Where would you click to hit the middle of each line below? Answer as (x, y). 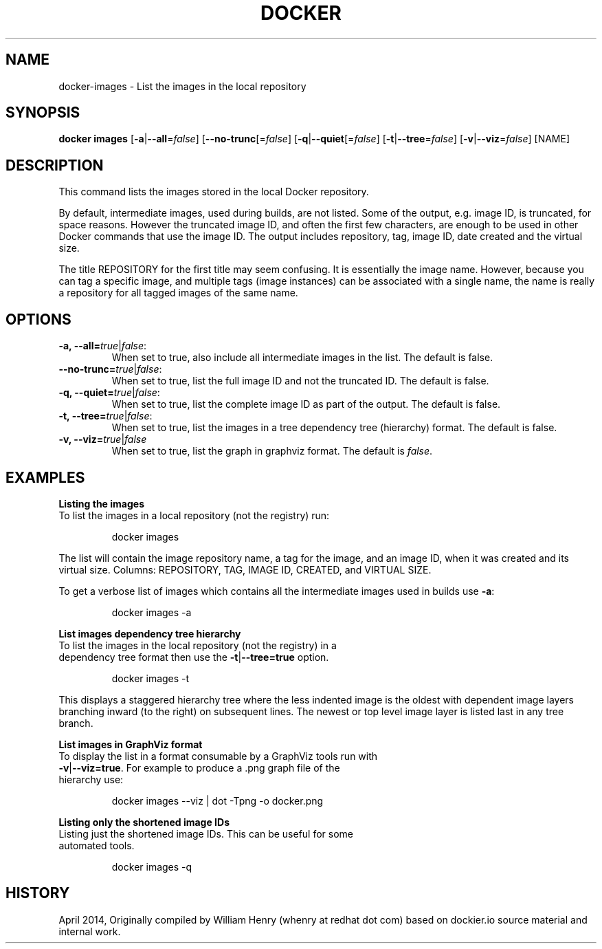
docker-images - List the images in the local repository (182, 86)
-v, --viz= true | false (103, 439)
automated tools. (97, 845)
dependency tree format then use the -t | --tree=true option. (194, 657)
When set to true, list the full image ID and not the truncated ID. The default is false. (300, 381)
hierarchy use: (91, 779)
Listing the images (101, 503)
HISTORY (38, 893)
